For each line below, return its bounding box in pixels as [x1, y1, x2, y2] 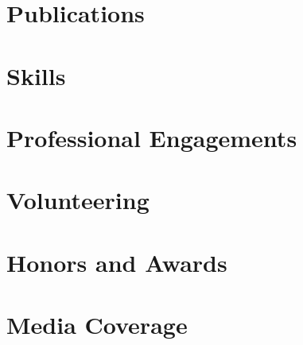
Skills [6, 59, 66, 91]
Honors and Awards [6, 246, 227, 278]
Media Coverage [6, 308, 188, 341]
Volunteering [6, 184, 150, 216]
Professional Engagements [6, 121, 297, 153]
